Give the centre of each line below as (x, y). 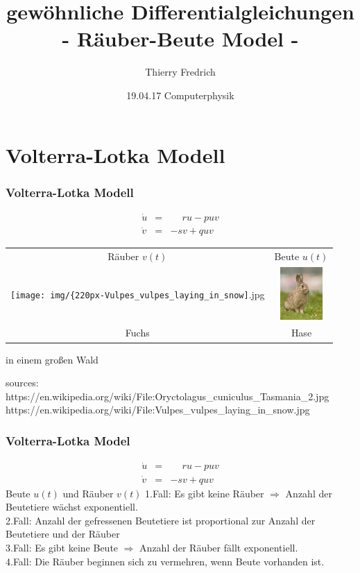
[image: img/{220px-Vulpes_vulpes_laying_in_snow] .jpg (138, 294)
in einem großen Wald (52, 359)
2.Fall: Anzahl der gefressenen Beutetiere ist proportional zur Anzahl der (161, 520)
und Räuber (88, 493)
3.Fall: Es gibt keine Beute (62, 547)
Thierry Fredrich (180, 72)
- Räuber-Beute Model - (180, 39)
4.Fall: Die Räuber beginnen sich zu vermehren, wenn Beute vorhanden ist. (165, 561)
